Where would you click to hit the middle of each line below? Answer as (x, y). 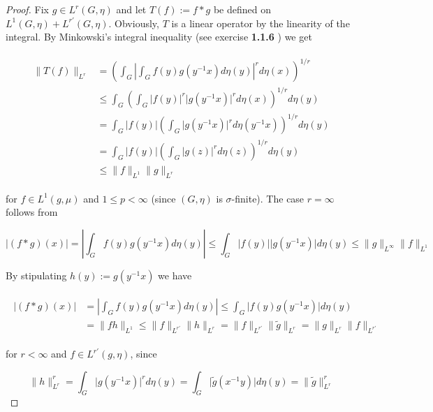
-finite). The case (268, 198)
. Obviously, (134, 23)
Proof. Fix (27, 9)
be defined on (242, 9)
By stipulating (36, 275)
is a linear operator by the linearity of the (260, 23)
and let (131, 9)
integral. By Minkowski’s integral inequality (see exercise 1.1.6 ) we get (159, 37)
